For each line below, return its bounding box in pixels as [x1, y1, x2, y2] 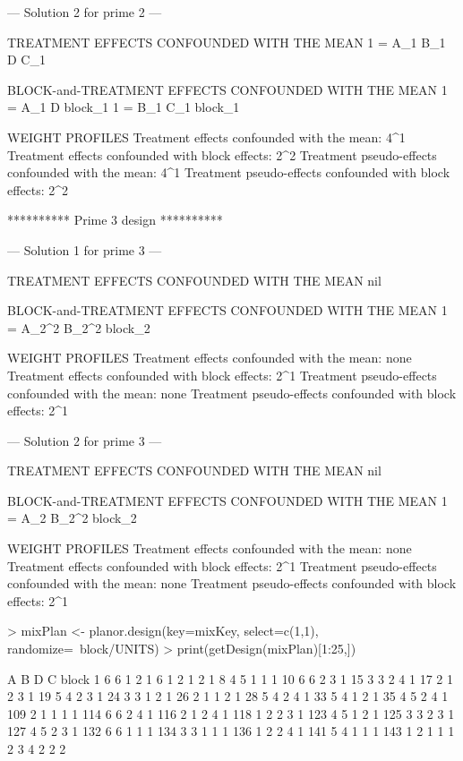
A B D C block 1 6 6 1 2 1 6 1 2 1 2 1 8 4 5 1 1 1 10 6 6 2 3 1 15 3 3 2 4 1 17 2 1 [7, 669, 453, 688]
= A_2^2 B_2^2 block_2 [7, 318, 150, 337]
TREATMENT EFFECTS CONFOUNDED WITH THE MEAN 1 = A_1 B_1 [7, 32, 446, 51]
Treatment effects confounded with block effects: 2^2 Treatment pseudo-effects [7, 145, 437, 164]
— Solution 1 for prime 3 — [7, 240, 162, 259]
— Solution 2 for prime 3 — [7, 431, 162, 449]
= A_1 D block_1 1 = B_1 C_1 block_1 [7, 98, 240, 116]
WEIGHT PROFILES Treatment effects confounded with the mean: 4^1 [7, 127, 406, 146]
